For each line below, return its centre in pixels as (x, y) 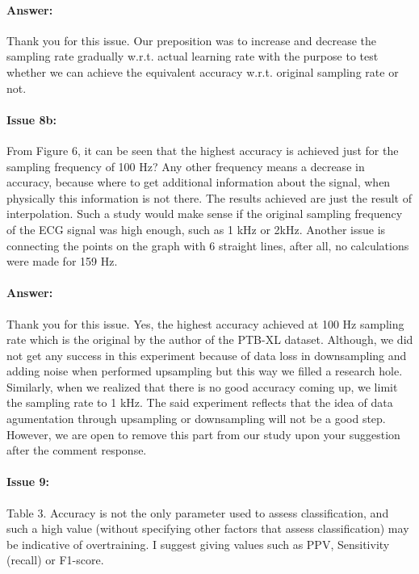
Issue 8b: (31, 119)
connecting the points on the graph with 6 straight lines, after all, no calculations (208, 245)
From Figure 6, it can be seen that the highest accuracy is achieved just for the (203, 150)
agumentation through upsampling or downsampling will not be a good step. (196, 419)
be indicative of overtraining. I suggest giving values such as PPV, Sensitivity (198, 544)
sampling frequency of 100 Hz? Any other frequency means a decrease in (186, 166)
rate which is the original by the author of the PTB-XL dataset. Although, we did (210, 339)
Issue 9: (28, 482)
